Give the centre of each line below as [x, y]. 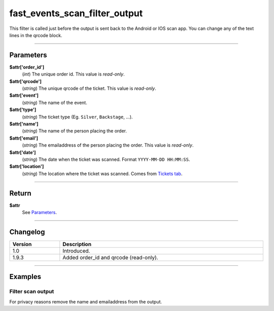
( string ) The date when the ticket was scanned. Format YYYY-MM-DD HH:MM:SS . [106, 159]
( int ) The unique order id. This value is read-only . [74, 74]
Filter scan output [32, 292]
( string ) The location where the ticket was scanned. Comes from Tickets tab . [102, 174]
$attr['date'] [23, 152]
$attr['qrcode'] [25, 81]
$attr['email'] [24, 138]
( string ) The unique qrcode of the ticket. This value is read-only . [89, 88]
